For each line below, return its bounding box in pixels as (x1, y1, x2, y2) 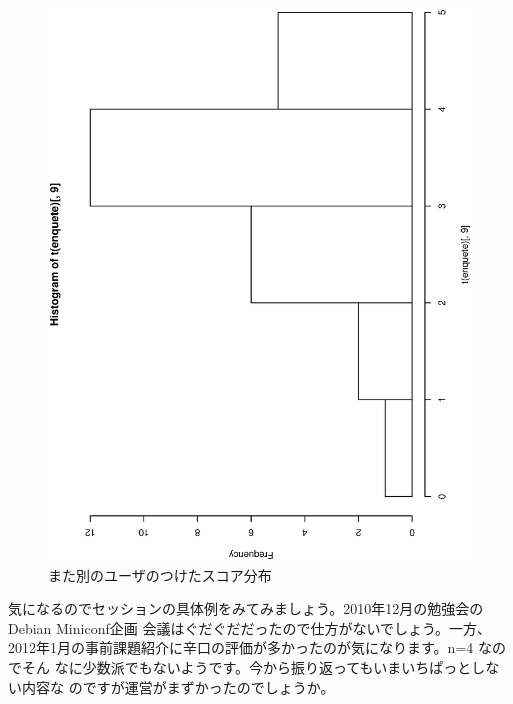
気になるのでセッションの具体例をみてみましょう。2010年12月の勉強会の (8, 598, 484, 619)
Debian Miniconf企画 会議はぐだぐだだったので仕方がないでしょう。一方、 (8, 617, 492, 638)
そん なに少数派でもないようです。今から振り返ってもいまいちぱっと (21, 657, 472, 678)
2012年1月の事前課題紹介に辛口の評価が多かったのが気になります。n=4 (8, 637, 474, 658)
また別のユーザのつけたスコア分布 (48, 564, 272, 585)
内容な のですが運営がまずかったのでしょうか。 (21, 676, 335, 697)
